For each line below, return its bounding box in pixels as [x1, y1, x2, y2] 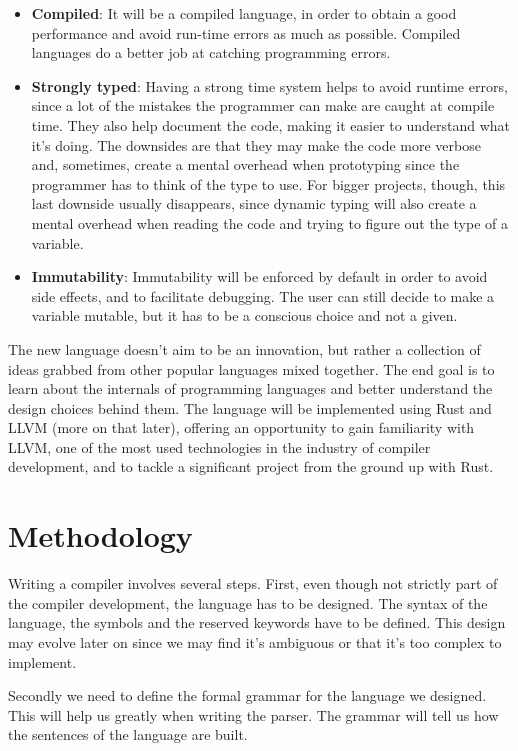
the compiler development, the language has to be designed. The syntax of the [8, 592, 488, 613]
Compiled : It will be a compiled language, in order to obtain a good [31, 3, 457, 23]
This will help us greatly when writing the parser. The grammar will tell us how [8, 704, 499, 725]
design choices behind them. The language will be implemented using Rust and [8, 397, 492, 418]
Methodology [8, 515, 193, 556]
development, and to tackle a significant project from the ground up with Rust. [8, 456, 494, 477]
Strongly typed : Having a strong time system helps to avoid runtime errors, [31, 75, 508, 96]
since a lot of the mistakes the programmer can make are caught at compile [31, 95, 495, 116]
